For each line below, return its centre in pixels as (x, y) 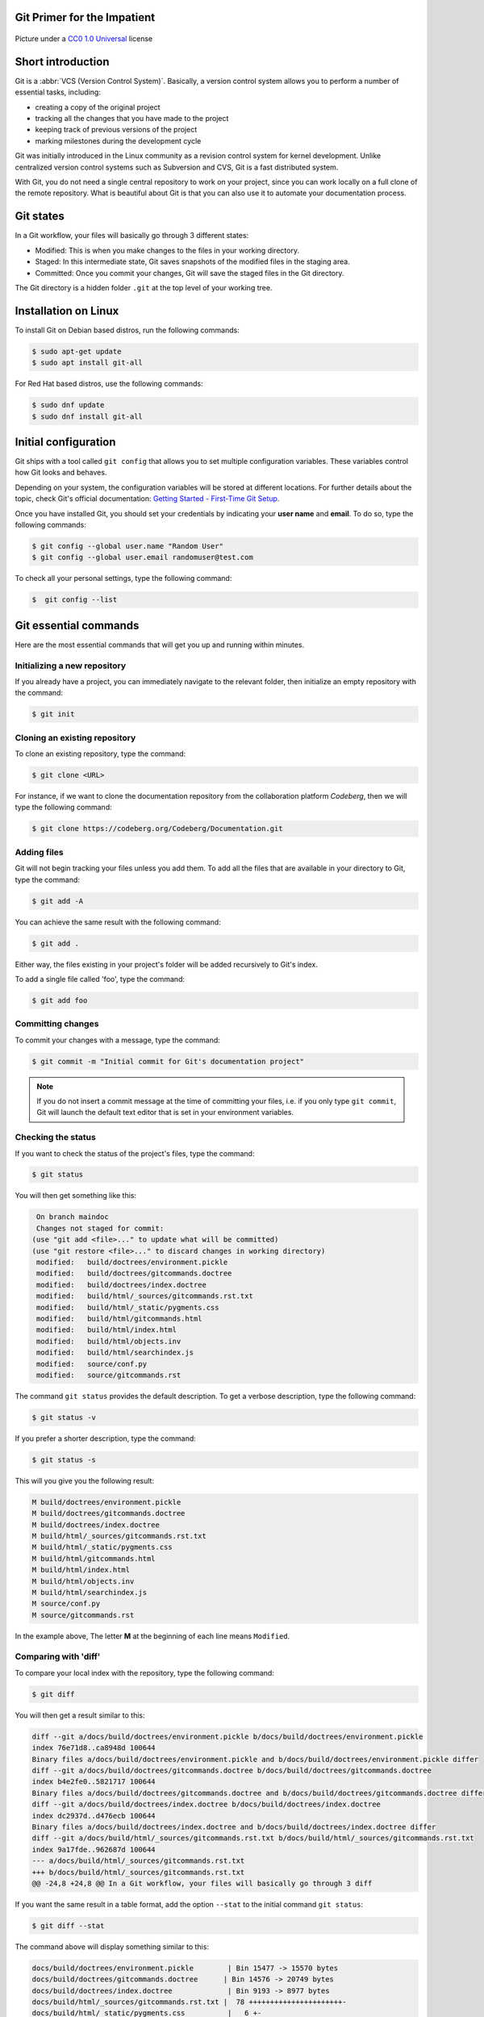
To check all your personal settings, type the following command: (123, 578)
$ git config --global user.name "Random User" (127, 546)
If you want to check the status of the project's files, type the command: (135, 1153)
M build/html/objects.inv (83, 1581)
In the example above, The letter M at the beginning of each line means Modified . (152, 1636)
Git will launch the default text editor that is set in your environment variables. (165, 1113)
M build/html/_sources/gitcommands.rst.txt (119, 1536)
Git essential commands (77, 625)
